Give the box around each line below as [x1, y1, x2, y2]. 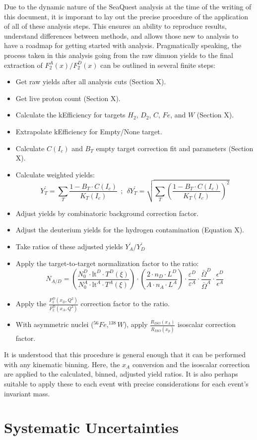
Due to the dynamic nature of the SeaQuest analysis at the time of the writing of [4, 1, 252, 11]
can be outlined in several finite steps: [100, 59, 215, 70]
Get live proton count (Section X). [15, 93, 121, 103]
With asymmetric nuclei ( [15, 319, 94, 330]
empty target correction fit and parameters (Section [96, 143, 254, 153]
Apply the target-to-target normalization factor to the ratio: [15, 258, 199, 268]
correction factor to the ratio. [80, 298, 170, 309]
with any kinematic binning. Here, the [4, 359, 120, 369]
